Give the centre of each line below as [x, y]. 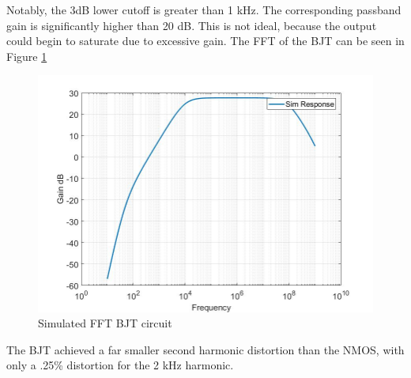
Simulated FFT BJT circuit [105, 323]
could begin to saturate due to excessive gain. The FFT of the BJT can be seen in [205, 41]
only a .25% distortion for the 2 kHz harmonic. [120, 365]
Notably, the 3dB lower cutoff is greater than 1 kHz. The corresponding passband [204, 9]
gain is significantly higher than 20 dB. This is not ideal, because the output [192, 25]
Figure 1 [27, 56]
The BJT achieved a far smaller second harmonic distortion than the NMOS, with [205, 349]
